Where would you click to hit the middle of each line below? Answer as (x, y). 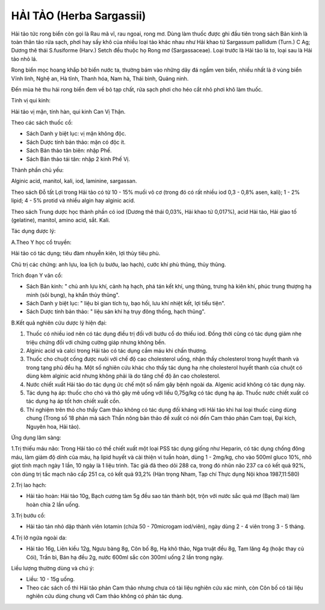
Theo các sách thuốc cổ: (42, 123)
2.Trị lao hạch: (29, 485)
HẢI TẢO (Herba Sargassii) (79, 16)
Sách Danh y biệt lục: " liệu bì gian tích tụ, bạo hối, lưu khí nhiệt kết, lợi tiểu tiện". (126, 303)
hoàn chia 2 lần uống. (53, 504)
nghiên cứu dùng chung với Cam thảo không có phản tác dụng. (104, 596)
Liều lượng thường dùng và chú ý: (53, 568)
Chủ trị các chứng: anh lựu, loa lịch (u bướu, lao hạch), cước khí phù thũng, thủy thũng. (119, 264)
